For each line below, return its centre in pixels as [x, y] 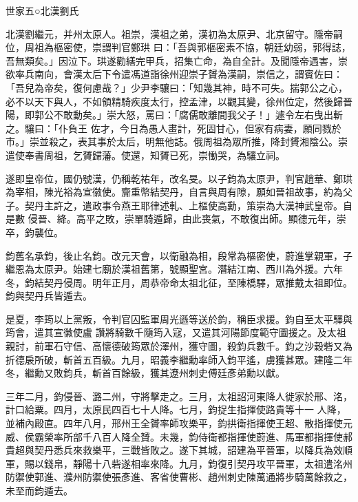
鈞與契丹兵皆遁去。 [49, 296]
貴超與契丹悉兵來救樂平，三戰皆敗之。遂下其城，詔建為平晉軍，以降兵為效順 [179, 450]
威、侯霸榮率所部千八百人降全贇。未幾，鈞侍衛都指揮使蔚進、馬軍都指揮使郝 [179, 436]
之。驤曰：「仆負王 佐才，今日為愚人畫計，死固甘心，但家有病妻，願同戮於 [173, 128]
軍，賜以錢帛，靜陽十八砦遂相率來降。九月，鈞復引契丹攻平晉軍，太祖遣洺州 [179, 463]
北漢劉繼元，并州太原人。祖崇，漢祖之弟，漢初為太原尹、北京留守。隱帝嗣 [174, 33]
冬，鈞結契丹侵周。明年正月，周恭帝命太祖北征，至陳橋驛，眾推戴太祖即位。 [179, 282]
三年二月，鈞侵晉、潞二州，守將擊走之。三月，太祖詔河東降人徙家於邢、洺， [179, 396]
